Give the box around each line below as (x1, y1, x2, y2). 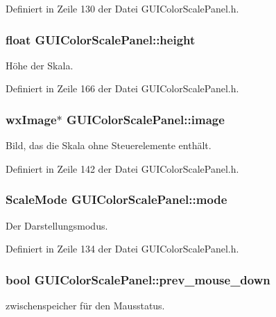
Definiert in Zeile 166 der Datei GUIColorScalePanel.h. (6, 81, 239, 96)
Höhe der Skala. (6, 58, 74, 72)
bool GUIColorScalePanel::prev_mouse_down (6, 271, 270, 288)
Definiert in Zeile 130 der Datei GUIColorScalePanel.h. (6, 1, 239, 15)
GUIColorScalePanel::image (66, 110, 225, 128)
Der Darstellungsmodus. (6, 218, 108, 232)
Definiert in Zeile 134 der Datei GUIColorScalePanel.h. (6, 241, 239, 256)
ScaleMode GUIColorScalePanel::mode (6, 191, 227, 208)
